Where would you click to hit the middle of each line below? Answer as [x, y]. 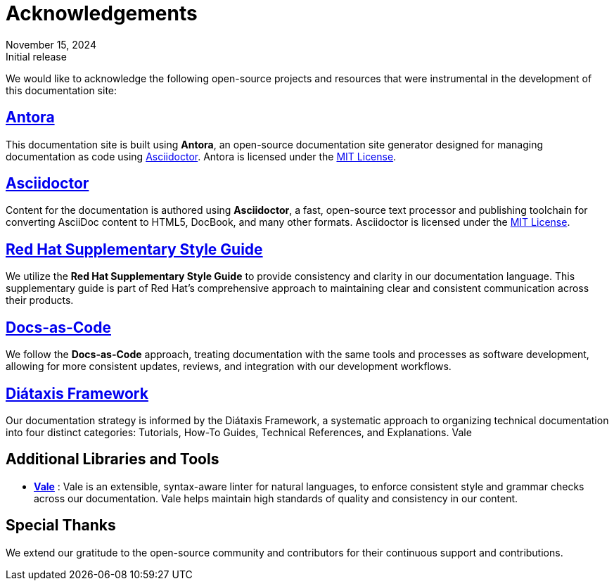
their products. [40, 300]
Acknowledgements [102, 13]
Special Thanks [61, 526]
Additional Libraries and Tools [113, 459]
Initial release [36, 56]
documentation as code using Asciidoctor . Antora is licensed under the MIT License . [201, 156]
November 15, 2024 [51, 44]
